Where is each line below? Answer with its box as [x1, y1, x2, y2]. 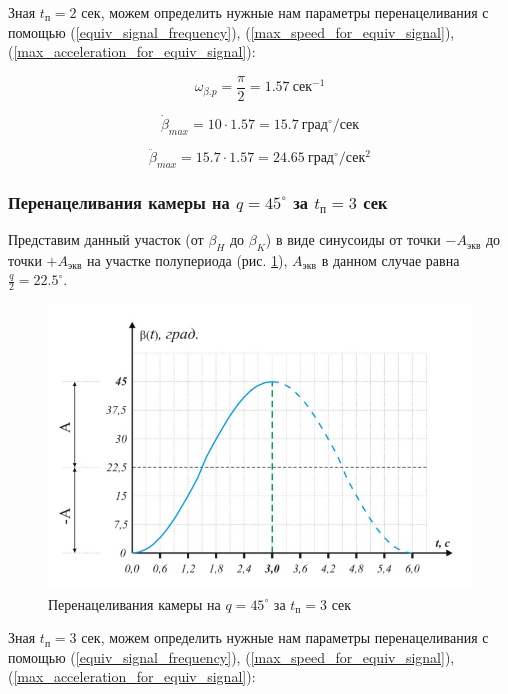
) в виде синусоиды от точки [265, 229, 441, 250]
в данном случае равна [321, 249, 460, 270]
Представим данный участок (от [8, 229, 204, 250]
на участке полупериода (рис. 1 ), [87, 249, 288, 270]
